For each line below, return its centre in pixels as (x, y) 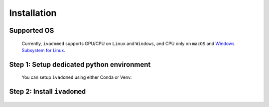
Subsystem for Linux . (44, 50)
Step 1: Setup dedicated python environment (80, 64)
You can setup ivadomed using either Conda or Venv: (77, 77)
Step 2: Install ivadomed (48, 92)
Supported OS (32, 30)
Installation (33, 13)
